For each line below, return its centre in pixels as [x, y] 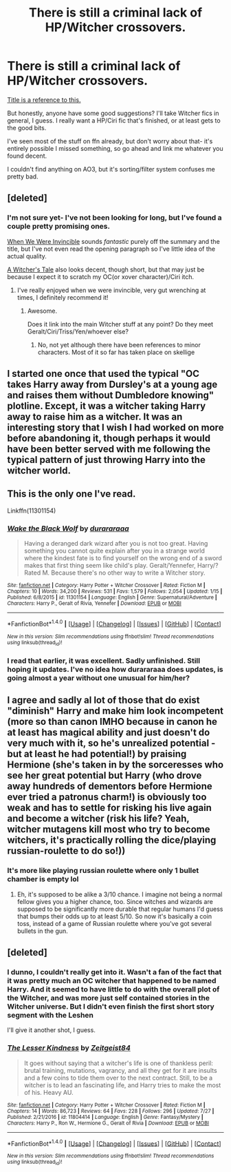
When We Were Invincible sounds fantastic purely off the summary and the [113, 241]
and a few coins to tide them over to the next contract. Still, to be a [118, 1078]
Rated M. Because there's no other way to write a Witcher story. [114, 573]
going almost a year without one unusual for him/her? [99, 678]
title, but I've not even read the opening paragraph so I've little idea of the [111, 249]
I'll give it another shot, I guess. [52, 1030]
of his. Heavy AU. [48, 1092]
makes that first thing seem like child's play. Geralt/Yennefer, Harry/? [121, 566]
